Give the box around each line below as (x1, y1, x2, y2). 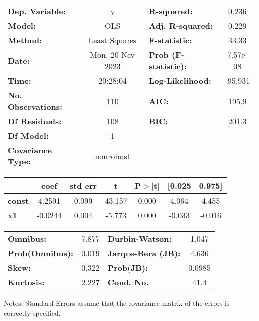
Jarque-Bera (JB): (107, 247, 181, 259)
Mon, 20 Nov (90, 49, 135, 60)
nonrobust (95, 150, 130, 161)
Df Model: (8, 130, 49, 141)
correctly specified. (4, 307, 61, 318)
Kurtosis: (8, 276, 45, 288)
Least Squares (88, 34, 137, 46)
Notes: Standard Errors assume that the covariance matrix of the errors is (4, 298, 230, 308)
